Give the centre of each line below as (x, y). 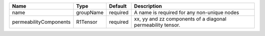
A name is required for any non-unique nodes (187, 12)
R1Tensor (87, 22)
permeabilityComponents (41, 22)
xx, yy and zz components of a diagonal (180, 19)
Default (118, 6)
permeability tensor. (157, 25)
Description (148, 6)
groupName (90, 12)
